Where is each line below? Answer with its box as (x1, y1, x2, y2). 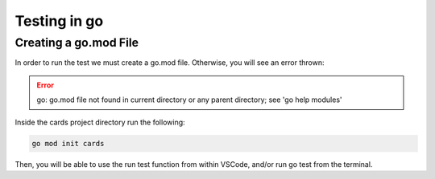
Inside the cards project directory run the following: (14, 117, 185, 127)
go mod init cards (31, 139, 105, 148)
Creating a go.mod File (14, 35, 139, 50)
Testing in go (14, 12, 104, 30)
